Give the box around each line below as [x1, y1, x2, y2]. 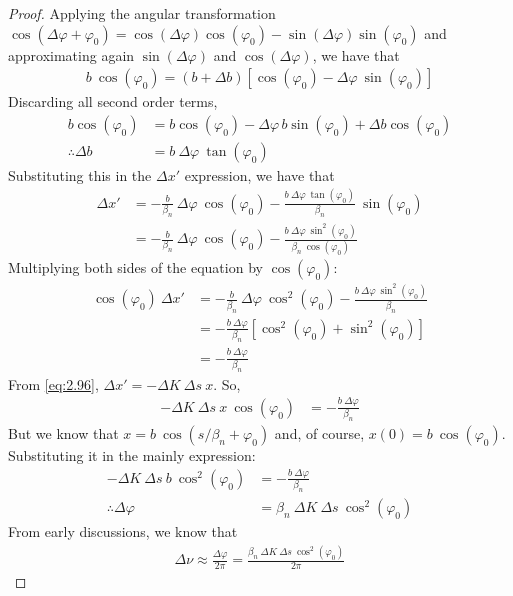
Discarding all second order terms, [8, 91, 218, 112]
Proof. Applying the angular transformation [8, 3, 276, 23]
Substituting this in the [8, 164, 152, 185]
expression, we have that [184, 164, 335, 185]
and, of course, [274, 423, 365, 444]
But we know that [8, 423, 119, 444]
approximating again [8, 44, 135, 65]
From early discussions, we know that [8, 521, 238, 542]
